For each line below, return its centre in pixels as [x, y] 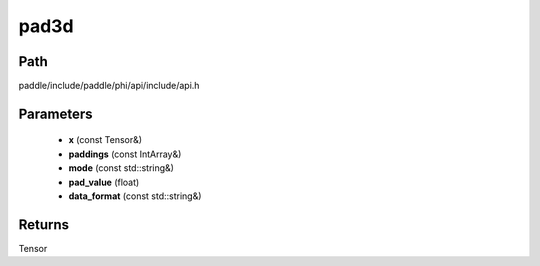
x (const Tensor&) [105, 140]
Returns [44, 224]
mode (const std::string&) [121, 168]
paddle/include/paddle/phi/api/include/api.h [109, 86]
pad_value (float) [104, 182]
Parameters [55, 113]
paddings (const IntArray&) [125, 154]
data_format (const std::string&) [135, 196]
